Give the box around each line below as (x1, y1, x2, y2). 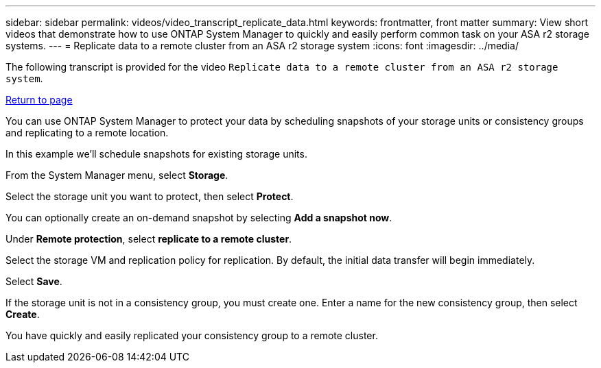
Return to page (5, 94, 73, 106)
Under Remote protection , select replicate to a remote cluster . (5, 233, 292, 245)
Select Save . (5, 275, 62, 287)
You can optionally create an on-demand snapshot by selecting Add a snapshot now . (5, 212, 392, 223)
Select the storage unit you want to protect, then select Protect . (5, 191, 294, 202)
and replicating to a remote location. (5, 127, 169, 138)
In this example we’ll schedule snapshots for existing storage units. (5, 148, 307, 160)
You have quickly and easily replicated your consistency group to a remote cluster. (5, 330, 378, 341)
